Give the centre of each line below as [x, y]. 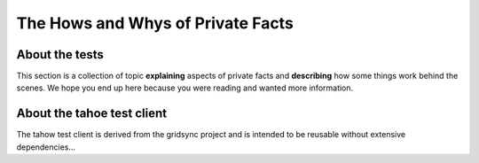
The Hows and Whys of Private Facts [155, 23]
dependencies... [46, 147]
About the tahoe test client [92, 114]
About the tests [60, 54]
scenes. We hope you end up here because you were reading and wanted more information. [185, 88]
